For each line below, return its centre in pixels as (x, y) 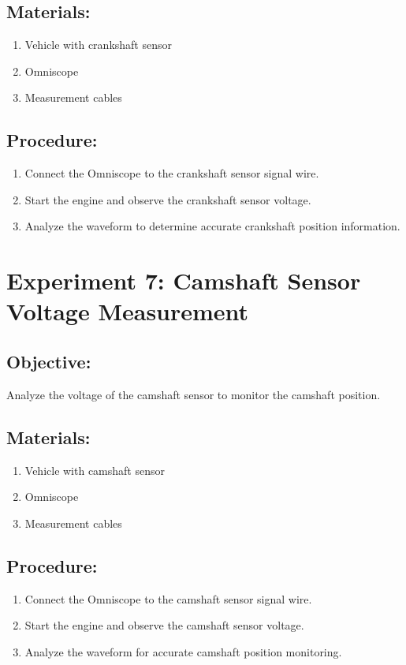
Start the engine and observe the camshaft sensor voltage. (164, 625)
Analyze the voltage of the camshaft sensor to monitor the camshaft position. (194, 394)
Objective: (49, 361)
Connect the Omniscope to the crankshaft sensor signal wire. (172, 173)
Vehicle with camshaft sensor (95, 470)
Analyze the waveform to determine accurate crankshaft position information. (212, 226)
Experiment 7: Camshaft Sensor (184, 280)
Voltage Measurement (128, 311)
